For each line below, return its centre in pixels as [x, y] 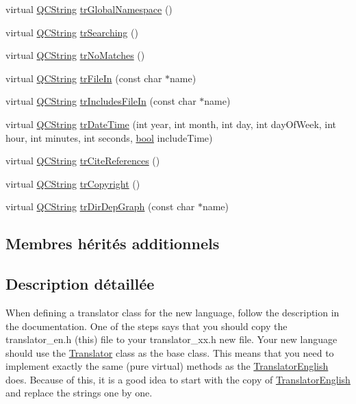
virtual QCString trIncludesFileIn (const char [101, 101]
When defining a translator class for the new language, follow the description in [173, 312]
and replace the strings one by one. [79, 393]
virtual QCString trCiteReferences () [83, 161]
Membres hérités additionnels [113, 243]
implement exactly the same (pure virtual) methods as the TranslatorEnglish [167, 366]
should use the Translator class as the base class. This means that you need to [170, 352]
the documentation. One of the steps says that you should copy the [147, 326]
